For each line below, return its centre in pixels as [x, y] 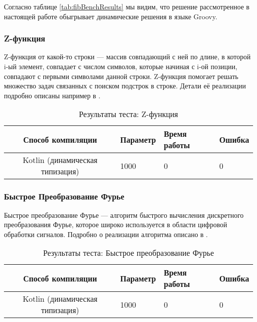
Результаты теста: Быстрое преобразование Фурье [128, 253]
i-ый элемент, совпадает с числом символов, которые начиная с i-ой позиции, [121, 66]
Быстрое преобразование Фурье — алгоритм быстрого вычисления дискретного [124, 215]
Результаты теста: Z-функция [128, 114]
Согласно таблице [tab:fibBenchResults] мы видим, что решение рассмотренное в [127, 6]
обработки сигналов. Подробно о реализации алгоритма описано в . [106, 234]
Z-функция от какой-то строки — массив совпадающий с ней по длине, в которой [127, 57]
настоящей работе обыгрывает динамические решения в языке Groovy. [111, 16]
